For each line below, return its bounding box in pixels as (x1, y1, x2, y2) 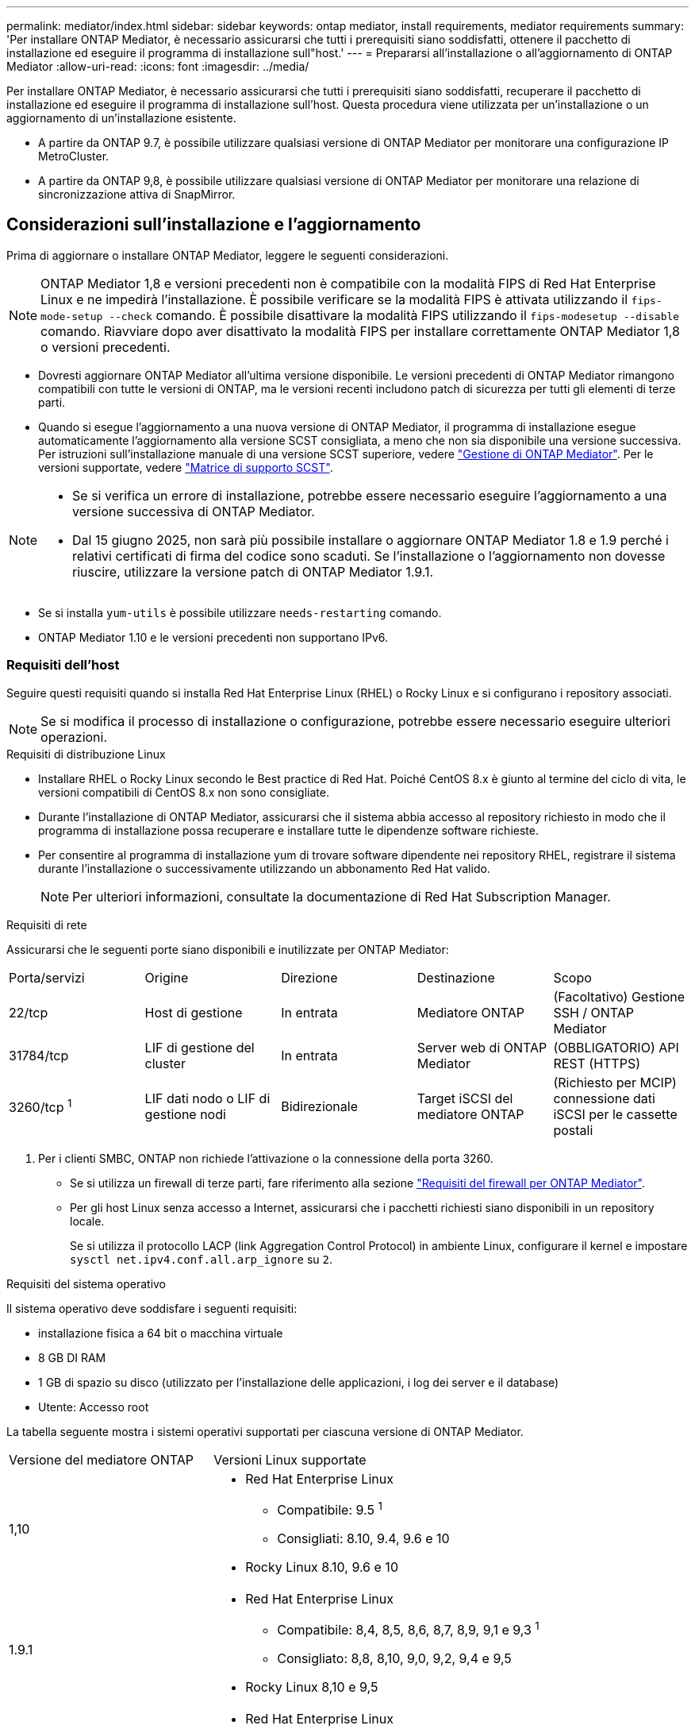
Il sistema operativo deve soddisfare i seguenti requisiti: (6, 1301, 298, 1315)
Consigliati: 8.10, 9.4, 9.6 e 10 (277, 1530, 450, 1546)
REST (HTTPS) (553, 1055, 641, 1071)
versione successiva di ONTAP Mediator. (72, 503, 315, 519)
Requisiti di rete (6, 917, 87, 932)
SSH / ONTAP (553, 1004, 635, 1021)
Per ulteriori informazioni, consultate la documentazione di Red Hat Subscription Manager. (72, 888, 611, 905)
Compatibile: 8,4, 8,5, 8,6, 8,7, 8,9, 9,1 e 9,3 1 (277, 1619, 539, 1638)
